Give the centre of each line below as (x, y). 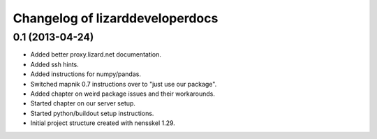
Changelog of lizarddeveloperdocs (116, 18)
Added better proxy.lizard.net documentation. (96, 54)
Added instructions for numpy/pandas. (86, 74)
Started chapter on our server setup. (83, 103)
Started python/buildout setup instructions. (92, 113)
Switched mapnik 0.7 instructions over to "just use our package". (124, 84)
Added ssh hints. (55, 64)
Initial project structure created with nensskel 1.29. (103, 123)
